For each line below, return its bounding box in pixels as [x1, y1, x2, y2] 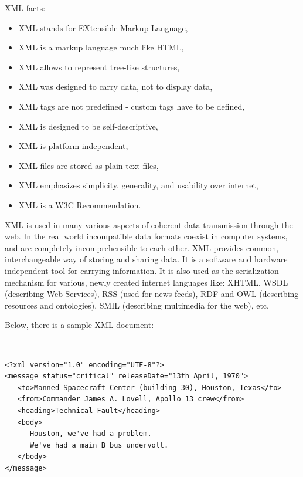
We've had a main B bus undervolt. [29, 441, 169, 449]
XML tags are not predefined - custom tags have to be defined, [18, 100, 245, 112]
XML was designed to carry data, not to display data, [18, 80, 213, 93]
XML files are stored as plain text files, [18, 159, 159, 171]
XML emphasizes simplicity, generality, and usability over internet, [18, 179, 258, 191]
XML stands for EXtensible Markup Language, [18, 21, 188, 33]
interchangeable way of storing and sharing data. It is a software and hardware [5, 253, 288, 265]
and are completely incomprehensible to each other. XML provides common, [5, 241, 279, 253]
